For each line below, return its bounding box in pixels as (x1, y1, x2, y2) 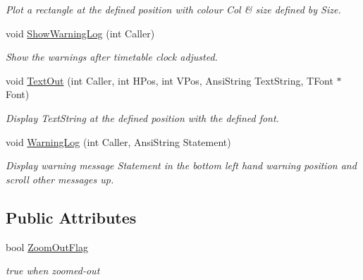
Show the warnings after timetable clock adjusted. (6, 49, 218, 64)
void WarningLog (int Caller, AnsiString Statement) (6, 134, 231, 149)
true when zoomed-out (6, 263, 100, 278)
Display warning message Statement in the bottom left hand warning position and (6, 158, 357, 173)
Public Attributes (6, 206, 137, 228)
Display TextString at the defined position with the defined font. (6, 110, 279, 125)
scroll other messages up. (6, 171, 114, 186)
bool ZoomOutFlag (6, 239, 88, 254)
